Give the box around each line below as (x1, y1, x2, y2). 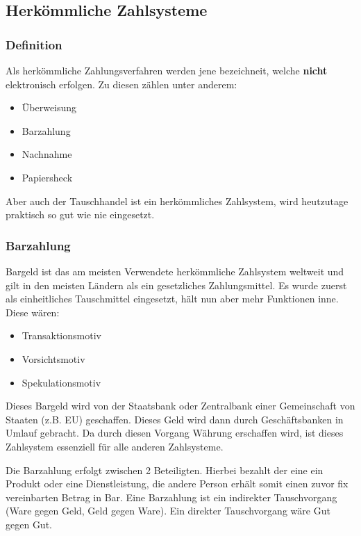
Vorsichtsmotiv (22, 351, 85, 366)
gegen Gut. (6, 517, 52, 531)
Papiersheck (22, 170, 73, 184)
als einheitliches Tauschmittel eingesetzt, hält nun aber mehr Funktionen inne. (6, 291, 339, 306)
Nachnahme (22, 147, 72, 161)
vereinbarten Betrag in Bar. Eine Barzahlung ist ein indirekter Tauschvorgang (6, 489, 337, 504)
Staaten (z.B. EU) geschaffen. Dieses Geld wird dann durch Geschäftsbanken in (6, 412, 344, 426)
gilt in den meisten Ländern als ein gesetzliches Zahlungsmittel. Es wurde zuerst (6, 277, 347, 292)
